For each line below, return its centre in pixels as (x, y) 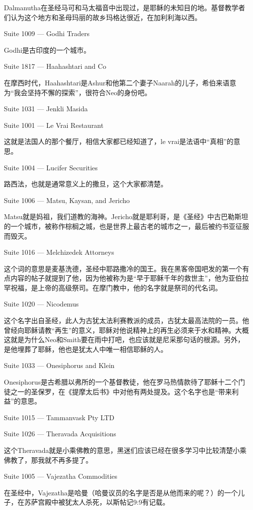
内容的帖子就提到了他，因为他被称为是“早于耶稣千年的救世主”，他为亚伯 (126, 278)
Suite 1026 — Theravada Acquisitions (60, 434)
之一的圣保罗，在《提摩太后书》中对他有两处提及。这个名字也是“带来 (121, 391)
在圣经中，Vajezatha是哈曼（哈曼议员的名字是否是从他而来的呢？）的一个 (121, 492)
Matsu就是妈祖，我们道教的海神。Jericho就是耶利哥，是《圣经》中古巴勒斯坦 (126, 216)
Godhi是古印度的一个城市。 (47, 50)
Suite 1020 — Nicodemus (41, 304)
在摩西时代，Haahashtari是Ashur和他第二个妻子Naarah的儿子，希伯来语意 (120, 82)
